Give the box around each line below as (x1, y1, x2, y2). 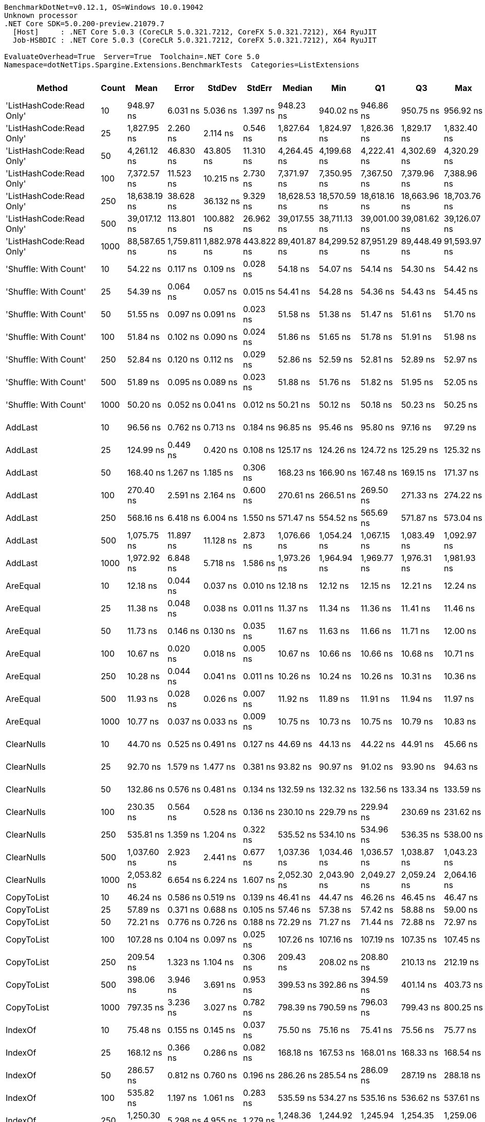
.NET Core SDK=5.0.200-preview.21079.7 (4, 20, 164, 28)
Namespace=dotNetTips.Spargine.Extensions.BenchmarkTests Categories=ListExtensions (4, 61, 360, 69)
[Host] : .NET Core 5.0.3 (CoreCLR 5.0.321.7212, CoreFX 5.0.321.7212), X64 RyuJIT (12, 28, 377, 36)
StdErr (247, 83, 272, 93)
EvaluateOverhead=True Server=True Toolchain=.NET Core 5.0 (4, 52, 260, 61)
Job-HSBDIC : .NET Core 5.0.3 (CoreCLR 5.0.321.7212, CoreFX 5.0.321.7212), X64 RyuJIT (12, 36, 377, 44)
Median (282, 83, 312, 93)
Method (36, 83, 68, 93)
